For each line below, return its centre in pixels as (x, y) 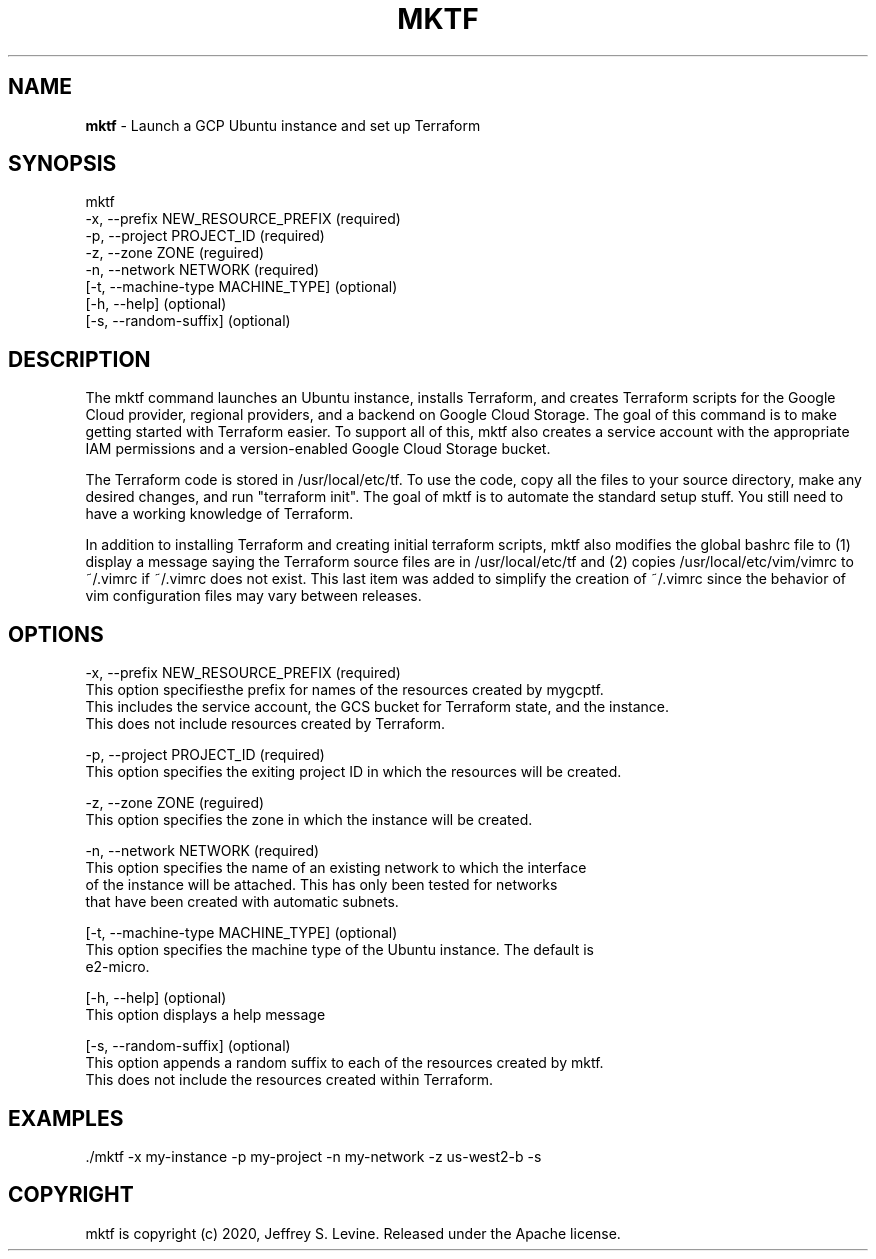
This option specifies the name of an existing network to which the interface (336, 868)
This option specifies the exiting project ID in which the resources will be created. (353, 772)
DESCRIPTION (79, 359)
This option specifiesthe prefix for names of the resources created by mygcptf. (344, 690)
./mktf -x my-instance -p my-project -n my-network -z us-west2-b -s (313, 1156)
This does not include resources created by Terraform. (265, 724)
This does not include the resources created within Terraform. (289, 1080)
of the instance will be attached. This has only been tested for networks (321, 885)
